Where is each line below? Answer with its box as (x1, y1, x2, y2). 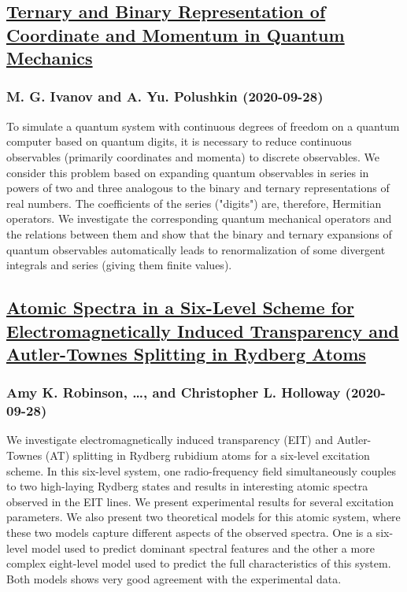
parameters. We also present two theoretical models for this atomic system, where (6, 509, 401, 525)
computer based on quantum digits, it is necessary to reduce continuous (6, 133, 352, 150)
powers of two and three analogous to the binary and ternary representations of (6, 179, 390, 196)
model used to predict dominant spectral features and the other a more (31, 539, 375, 556)
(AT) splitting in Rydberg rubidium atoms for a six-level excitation (45, 447, 370, 464)
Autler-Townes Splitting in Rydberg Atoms (6, 341, 366, 365)
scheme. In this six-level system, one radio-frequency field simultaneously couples (6, 462, 396, 479)
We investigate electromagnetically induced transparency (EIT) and (6, 431, 334, 448)
